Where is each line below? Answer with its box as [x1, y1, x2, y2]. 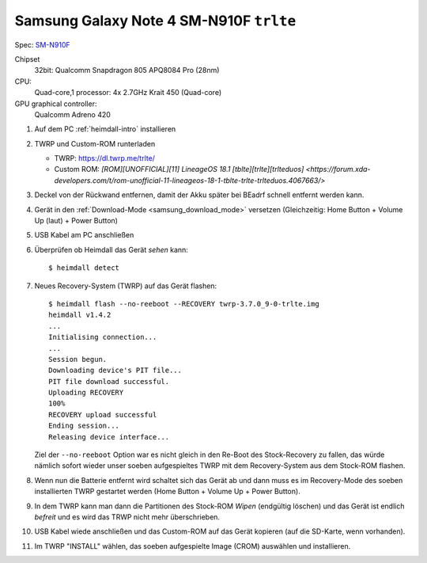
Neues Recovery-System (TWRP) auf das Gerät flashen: [34, 281, 217, 291]
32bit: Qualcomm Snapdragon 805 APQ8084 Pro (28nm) [34, 66, 220, 75]
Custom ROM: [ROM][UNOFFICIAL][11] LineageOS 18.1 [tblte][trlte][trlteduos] [54, 165, 304, 174]
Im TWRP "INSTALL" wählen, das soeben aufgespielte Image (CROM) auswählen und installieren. [34, 541, 351, 550]
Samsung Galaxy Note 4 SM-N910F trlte [14, 12, 297, 29]
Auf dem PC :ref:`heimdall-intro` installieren [34, 124, 176, 134]
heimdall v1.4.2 [48, 310, 111, 320]
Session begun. [48, 355, 108, 363]
